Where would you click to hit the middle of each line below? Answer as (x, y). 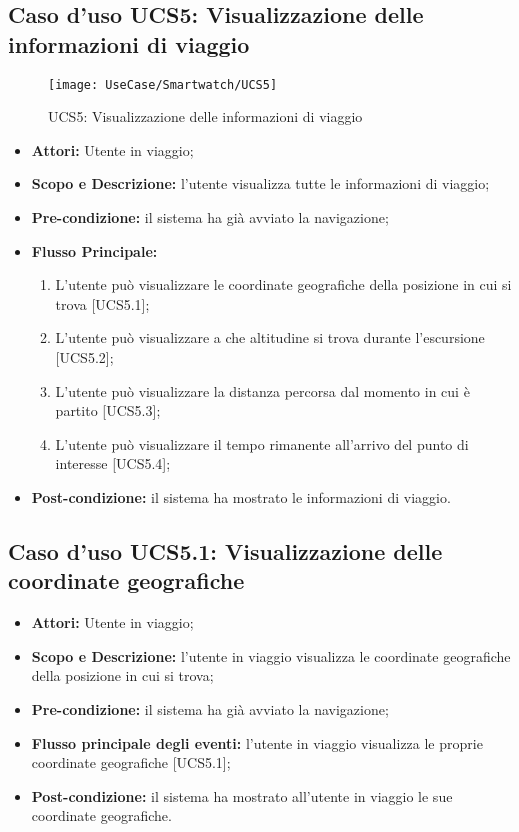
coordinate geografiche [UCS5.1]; (131, 762)
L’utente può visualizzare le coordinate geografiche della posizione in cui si (283, 284)
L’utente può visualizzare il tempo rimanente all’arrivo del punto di (262, 443)
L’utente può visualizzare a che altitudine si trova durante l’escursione (270, 337)
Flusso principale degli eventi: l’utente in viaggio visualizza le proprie (257, 742)
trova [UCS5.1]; (102, 303)
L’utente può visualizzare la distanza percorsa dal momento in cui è (262, 390)
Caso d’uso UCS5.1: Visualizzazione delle (225, 550)
